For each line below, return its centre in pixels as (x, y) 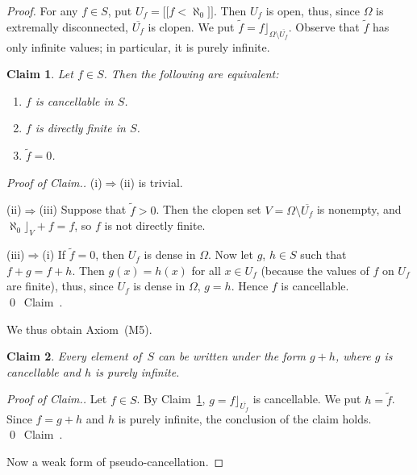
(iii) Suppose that (83, 209)
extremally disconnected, (68, 26)
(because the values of (315, 270)
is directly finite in (80, 128)
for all (206, 270)
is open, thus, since (313, 10)
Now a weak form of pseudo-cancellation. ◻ (115, 461)
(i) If (54, 254)
